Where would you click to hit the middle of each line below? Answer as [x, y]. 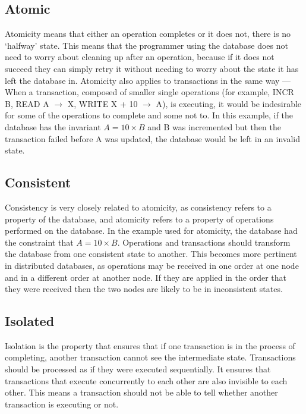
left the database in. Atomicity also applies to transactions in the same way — [148, 80]
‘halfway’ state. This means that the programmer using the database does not [146, 45]
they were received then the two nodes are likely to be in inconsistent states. [144, 289]
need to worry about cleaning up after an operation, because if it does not [140, 57]
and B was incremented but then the [214, 126]
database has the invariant [53, 126]
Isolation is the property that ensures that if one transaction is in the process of [150, 345]
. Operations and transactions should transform [204, 242]
